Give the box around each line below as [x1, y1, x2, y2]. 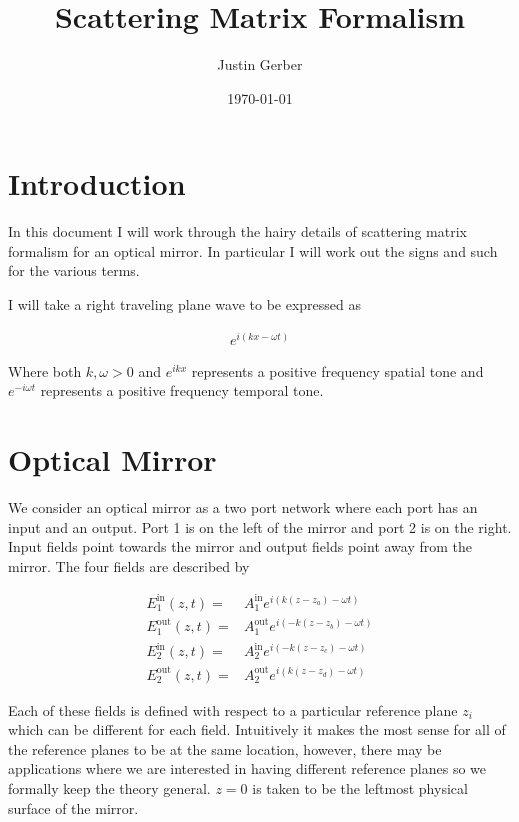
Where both [8, 360, 82, 381]
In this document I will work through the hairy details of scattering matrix [8, 221, 467, 242]
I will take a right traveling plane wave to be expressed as [8, 294, 362, 315]
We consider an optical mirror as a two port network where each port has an [8, 497, 478, 518]
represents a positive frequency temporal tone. [40, 380, 324, 401]
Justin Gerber [217, 54, 303, 75]
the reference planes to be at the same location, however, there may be [8, 738, 442, 759]
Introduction [8, 163, 186, 204]
